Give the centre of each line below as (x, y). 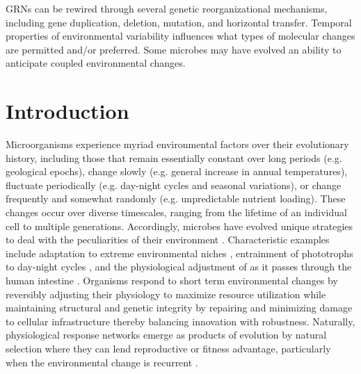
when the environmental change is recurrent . (102, 362)
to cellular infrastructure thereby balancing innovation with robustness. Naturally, (180, 321)
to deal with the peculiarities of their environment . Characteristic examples (168, 239)
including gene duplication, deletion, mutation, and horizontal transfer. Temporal (179, 22)
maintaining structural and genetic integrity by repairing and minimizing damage (179, 308)
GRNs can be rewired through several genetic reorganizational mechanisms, (167, 8)
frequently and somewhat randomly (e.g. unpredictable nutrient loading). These (176, 198)
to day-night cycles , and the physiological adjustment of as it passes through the (179, 267)
